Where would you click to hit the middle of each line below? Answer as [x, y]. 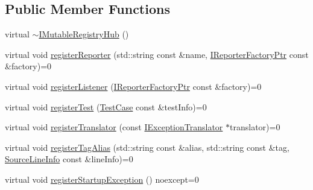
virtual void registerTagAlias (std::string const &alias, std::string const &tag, [147, 147]
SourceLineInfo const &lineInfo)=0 [69, 159]
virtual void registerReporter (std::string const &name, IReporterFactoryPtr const [157, 54]
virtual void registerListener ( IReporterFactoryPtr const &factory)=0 [133, 86]
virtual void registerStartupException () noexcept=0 [102, 179]
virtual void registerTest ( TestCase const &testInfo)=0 [106, 106]
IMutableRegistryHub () [84, 34]
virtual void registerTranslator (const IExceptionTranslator [114, 127]
